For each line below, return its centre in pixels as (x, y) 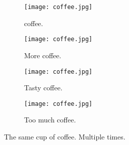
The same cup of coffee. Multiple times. (65, 136)
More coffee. (43, 55)
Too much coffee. (50, 120)
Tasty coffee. (43, 88)
